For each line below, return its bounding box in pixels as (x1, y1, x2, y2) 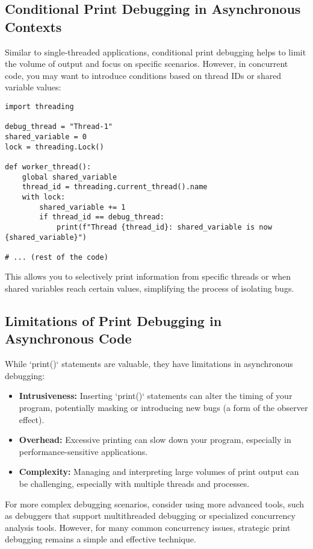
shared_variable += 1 (39, 202, 126, 212)
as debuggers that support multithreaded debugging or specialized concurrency (5, 509, 296, 522)
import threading (5, 102, 74, 111)
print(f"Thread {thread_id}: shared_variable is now (56, 222, 272, 231)
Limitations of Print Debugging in (5, 312, 222, 330)
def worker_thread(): (5, 162, 91, 171)
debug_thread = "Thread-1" (5, 122, 113, 131)
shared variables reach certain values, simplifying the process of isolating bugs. (5, 282, 294, 295)
